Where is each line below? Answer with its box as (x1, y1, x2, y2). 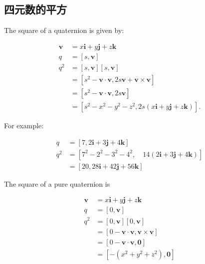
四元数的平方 (4, 1, 67, 17)
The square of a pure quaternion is (4, 178, 110, 189)
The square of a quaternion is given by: (4, 25, 124, 35)
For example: (4, 120, 44, 131)
